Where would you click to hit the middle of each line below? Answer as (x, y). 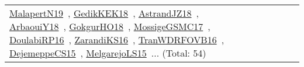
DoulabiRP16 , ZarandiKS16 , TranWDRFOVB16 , (117, 40)
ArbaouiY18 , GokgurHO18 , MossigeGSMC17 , (110, 26)
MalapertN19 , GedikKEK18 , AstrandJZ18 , (104, 13)
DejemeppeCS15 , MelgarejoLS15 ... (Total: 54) (108, 53)
